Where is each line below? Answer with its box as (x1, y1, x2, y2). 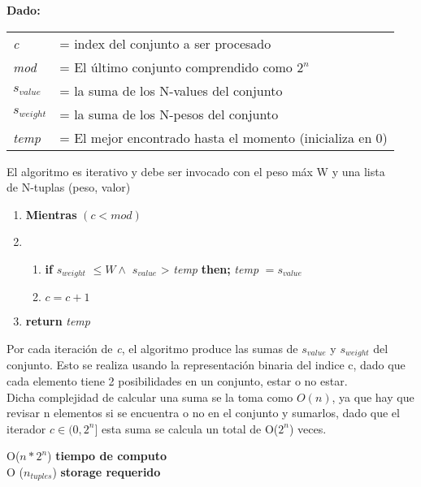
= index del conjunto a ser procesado (59, 33, 271, 53)
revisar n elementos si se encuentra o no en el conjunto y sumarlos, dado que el (7, 404, 400, 421)
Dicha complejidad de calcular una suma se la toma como (7, 388, 293, 405)
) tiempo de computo (47, 447, 167, 464)
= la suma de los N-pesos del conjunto (59, 104, 279, 123)
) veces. (289, 420, 327, 437)
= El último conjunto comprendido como (59, 57, 293, 76)
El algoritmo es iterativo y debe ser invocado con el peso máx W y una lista (7, 162, 385, 179)
